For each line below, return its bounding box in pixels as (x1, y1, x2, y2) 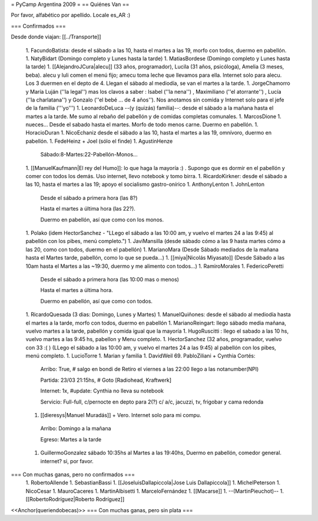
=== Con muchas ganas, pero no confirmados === (11, 471, 135, 478)
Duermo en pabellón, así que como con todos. (40, 297, 153, 304)
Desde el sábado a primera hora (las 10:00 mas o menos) (40, 276, 180, 283)
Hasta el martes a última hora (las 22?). (40, 205, 135, 212)
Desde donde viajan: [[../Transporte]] (11, 33, 101, 41)
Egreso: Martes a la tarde (40, 435, 102, 443)
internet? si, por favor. (40, 457, 94, 464)
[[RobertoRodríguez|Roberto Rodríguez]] (25, 496, 125, 503)
